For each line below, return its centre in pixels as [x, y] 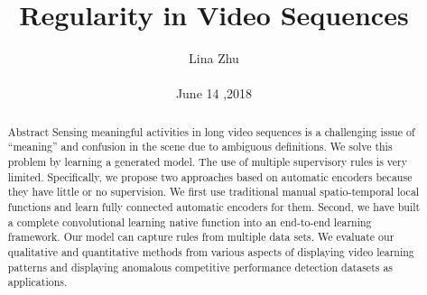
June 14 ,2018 [214, 93]
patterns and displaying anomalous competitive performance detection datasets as [200, 267]
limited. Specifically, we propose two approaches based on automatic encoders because [210, 176]
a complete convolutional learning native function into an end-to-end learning [190, 221]
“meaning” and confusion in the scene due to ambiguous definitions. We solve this [200, 147]
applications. [37, 282]
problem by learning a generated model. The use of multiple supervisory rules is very [207, 162]
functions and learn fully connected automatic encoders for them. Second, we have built [214, 206]
